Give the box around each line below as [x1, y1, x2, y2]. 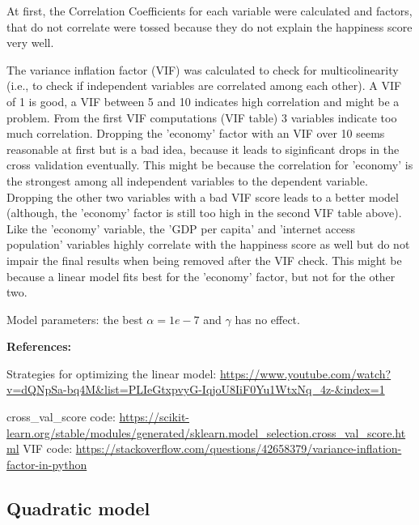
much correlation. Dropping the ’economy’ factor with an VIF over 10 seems [6, 125, 385, 142]
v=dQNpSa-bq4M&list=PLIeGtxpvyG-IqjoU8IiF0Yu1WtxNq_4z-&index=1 [6, 381, 385, 398]
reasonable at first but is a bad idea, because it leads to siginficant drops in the [6, 140, 400, 157]
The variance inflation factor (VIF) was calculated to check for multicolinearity [6, 61, 399, 78]
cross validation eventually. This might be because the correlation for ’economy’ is [6, 156, 413, 173]
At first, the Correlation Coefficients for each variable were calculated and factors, [6, 2, 413, 19]
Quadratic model [6, 495, 150, 520]
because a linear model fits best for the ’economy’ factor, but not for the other [6, 267, 396, 284]
